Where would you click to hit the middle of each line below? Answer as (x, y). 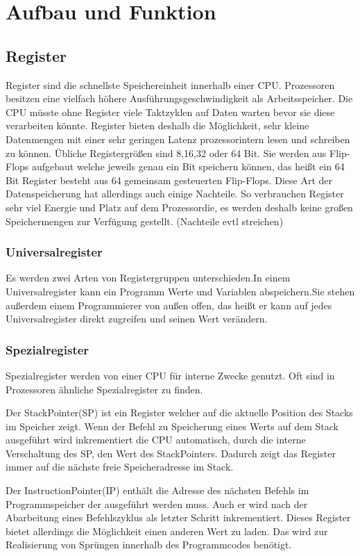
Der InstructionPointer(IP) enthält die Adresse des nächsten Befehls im (157, 490)
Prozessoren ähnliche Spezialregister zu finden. (104, 389)
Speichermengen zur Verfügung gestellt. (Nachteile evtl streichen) (145, 221)
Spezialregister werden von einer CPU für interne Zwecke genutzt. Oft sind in (170, 375)
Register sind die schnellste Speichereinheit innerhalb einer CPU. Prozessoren (170, 84)
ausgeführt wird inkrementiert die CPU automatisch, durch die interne (156, 440)
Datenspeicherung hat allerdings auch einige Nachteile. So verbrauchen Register (175, 194)
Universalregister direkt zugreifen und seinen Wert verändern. (137, 319)
